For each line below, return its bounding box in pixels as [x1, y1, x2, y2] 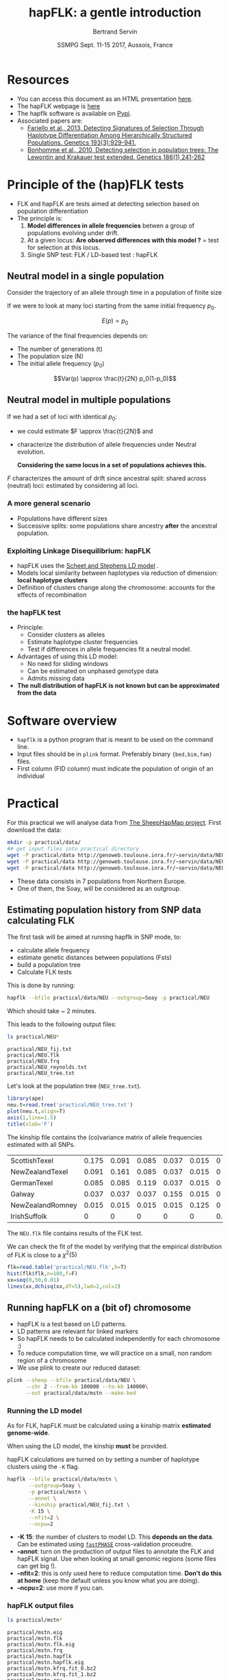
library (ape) [7, 1095, 44, 1102]
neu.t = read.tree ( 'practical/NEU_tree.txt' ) [7, 1102, 133, 1109]
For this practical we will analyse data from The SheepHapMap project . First [7, 819, 221, 827]
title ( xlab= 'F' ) [7, 1120, 53, 1128]
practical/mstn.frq [7, 1646, 63, 1654]
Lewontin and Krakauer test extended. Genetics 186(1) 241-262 [27, 153, 205, 161]
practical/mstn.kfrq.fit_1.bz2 [7, 1670, 97, 1678]
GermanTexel [10, 1178, 53, 1187]
